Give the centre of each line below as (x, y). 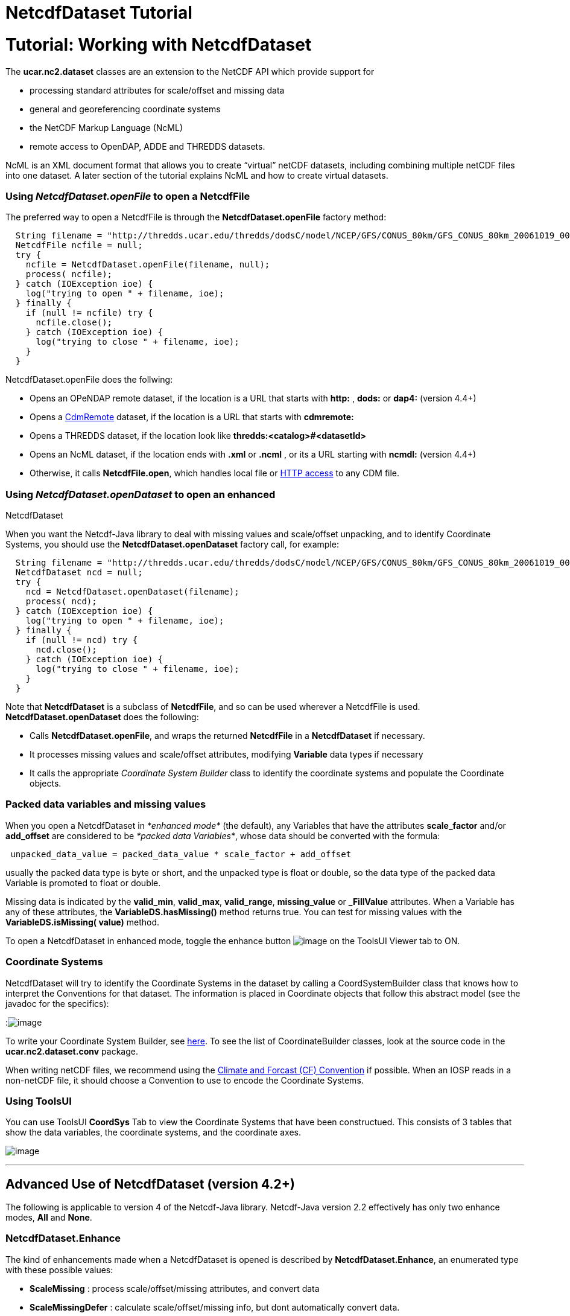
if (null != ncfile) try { (89, 313)
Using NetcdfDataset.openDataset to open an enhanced (141, 494)
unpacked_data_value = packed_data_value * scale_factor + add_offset (181, 854)
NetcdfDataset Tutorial (99, 13)
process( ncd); (61, 601)
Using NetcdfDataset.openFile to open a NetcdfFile (128, 196)
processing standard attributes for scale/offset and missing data (157, 90)
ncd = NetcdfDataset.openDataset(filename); (132, 592)
